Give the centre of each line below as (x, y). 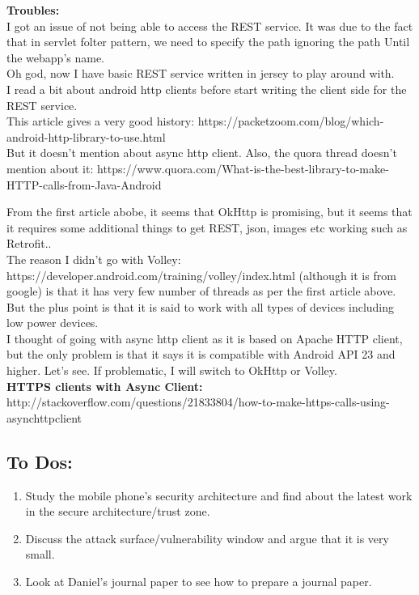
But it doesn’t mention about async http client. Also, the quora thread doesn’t (202, 153)
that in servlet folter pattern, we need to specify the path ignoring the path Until (208, 42)
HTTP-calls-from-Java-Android (84, 184)
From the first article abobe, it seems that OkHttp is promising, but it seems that (209, 212)
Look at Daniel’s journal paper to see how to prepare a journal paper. (199, 582)
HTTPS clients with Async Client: (105, 386)
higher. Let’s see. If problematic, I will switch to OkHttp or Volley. (172, 370)
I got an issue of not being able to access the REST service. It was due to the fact (210, 25)
